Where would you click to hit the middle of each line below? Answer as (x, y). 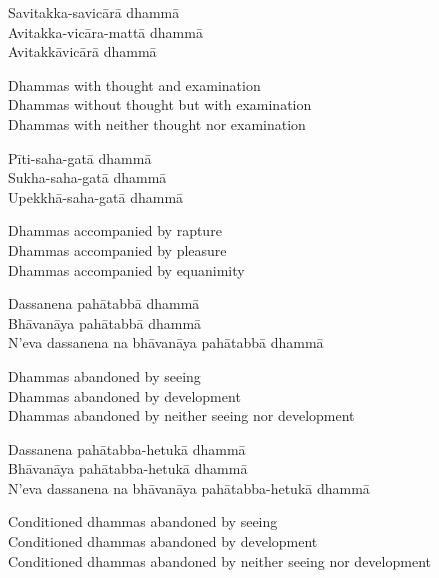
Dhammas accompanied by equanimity (126, 269)
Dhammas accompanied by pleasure (117, 249)
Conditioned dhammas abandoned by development (163, 541)
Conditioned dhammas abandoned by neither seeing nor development (219, 560)
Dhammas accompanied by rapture (115, 230)
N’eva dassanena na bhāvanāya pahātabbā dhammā (166, 342)
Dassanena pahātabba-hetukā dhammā (127, 448)
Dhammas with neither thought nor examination (157, 123)
